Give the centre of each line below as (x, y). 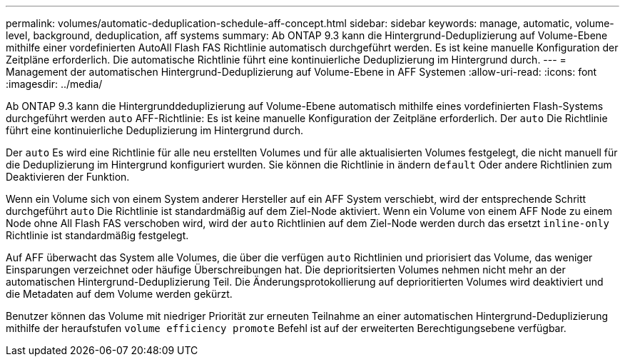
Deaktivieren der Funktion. (68, 177)
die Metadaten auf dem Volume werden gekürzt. (119, 294)
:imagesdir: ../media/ (54, 84)
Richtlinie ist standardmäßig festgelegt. (97, 235)
